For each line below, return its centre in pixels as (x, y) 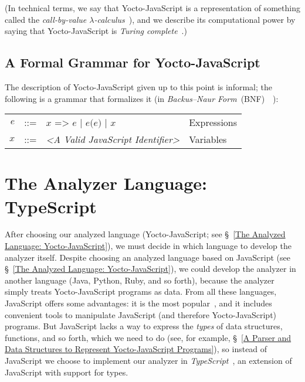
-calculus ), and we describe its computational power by (195, 19)
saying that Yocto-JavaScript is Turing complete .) (96, 31)
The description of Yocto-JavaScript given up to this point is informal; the (138, 86)
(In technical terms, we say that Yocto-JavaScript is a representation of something (152, 8)
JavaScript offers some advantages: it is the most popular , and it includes (138, 303)
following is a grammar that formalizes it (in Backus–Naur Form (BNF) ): (142, 98)
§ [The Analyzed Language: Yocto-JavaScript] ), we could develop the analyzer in (150, 269)
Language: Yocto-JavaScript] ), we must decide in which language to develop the (148, 246)
